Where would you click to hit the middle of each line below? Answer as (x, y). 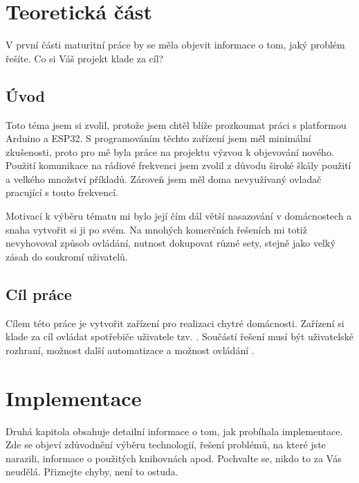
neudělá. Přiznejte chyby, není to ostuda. (92, 472)
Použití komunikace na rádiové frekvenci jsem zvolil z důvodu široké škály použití (178, 165)
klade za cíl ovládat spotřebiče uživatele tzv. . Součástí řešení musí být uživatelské (179, 336)
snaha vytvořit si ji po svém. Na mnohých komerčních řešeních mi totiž (156, 229)
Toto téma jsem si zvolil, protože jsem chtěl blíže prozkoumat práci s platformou (176, 124)
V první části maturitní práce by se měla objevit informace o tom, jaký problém (175, 45)
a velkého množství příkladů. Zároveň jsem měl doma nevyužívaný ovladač (164, 178)
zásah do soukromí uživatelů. (67, 256)
